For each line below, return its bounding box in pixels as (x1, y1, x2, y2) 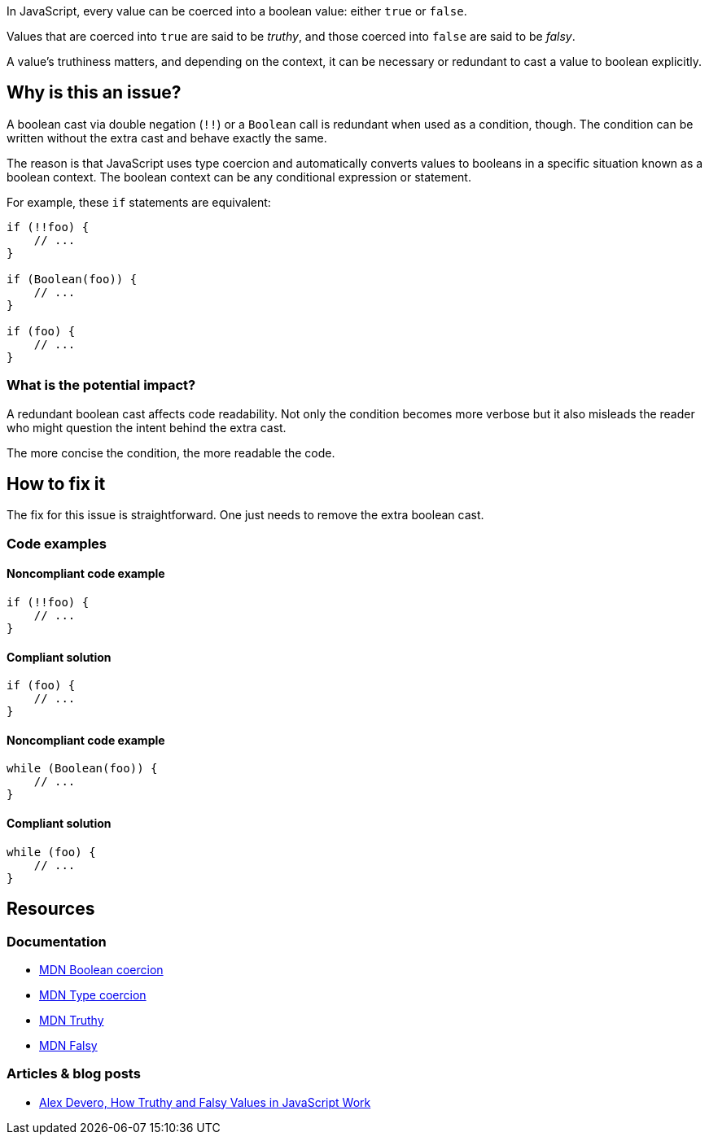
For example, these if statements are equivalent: (7, 195, 271, 209)
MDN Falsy (39, 1038, 98, 1052)
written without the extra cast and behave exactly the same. (7, 130, 327, 145)
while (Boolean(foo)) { (7, 762, 158, 776)
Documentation (7, 933, 107, 950)
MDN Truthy (39, 1012, 104, 1027)
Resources (7, 898, 95, 920)
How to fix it (7, 474, 106, 495)
